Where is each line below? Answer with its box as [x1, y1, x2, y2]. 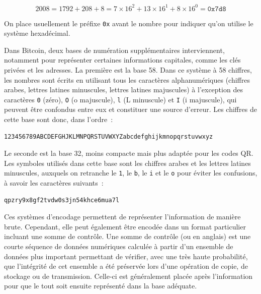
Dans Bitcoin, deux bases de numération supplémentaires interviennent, [4, 44, 225, 55]
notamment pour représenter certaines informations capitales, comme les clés [4, 54, 241, 65]
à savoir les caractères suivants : [4, 178, 104, 188]
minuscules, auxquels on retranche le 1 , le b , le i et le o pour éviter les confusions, [4, 167, 257, 178]
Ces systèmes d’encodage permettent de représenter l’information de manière [4, 211, 241, 222]
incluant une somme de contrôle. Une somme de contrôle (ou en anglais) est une [4, 231, 251, 242]
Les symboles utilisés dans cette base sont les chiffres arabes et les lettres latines [4, 157, 251, 168]
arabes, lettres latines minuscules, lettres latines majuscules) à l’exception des [4, 84, 243, 95]
